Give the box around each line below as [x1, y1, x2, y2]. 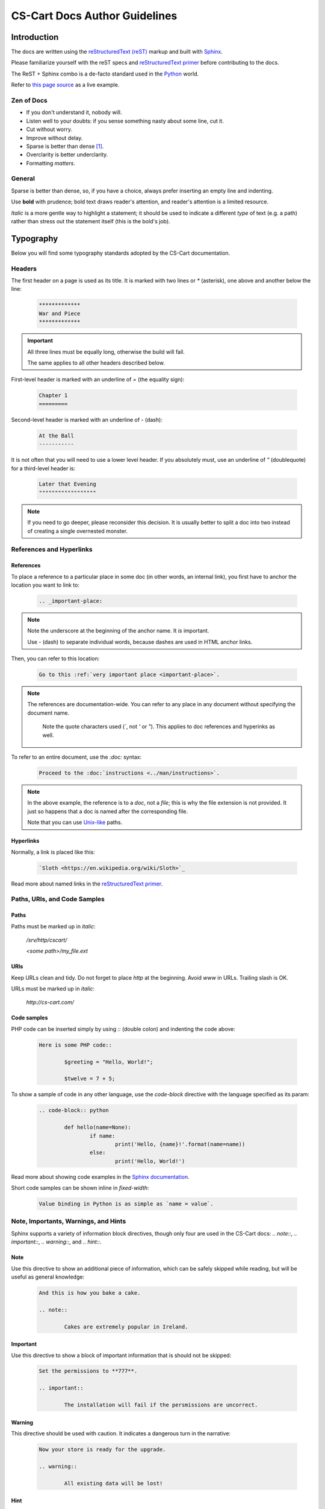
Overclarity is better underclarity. [26, 151, 108, 158]
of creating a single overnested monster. [27, 527, 128, 534]
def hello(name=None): [64, 1124, 132, 1131]
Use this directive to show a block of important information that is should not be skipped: [11, 1351, 232, 1359]
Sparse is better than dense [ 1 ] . [26, 142, 104, 150]
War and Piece [39, 310, 81, 317]
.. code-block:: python [39, 1107, 110, 1114]
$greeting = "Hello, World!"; [64, 1058, 153, 1065]
